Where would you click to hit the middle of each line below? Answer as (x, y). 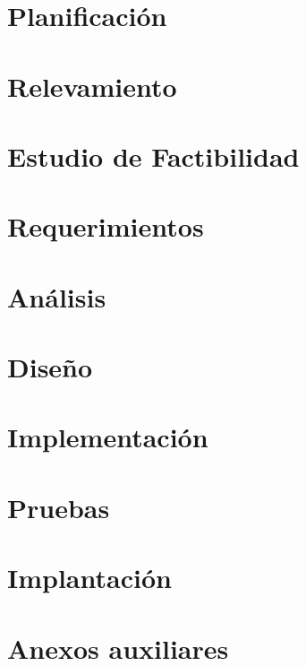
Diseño (50, 367)
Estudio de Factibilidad (153, 156)
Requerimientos (106, 226)
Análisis (57, 296)
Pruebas (59, 507)
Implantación (89, 578)
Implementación (108, 437)
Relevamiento (92, 86)
